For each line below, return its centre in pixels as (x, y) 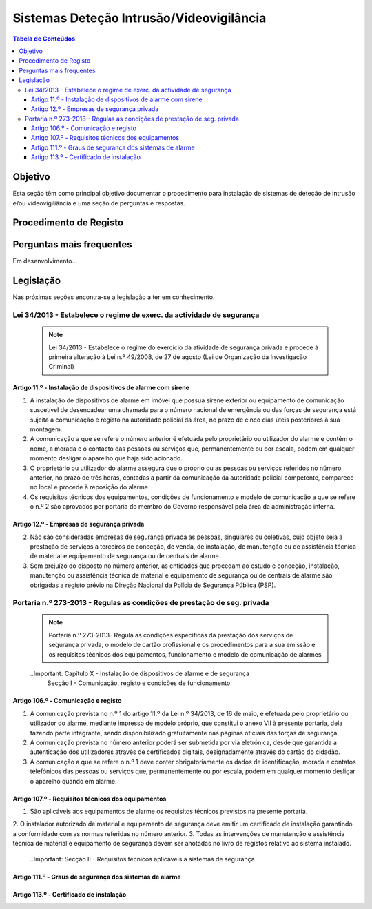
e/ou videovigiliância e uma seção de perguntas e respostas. (99, 203)
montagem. (46, 429)
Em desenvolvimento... (45, 261)
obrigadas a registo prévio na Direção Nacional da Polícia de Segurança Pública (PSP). (153, 585)
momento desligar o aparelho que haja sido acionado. (106, 458)
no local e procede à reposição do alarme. (90, 487)
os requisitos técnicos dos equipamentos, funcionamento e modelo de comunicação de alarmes (185, 654)
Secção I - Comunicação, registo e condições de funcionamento (139, 683)
